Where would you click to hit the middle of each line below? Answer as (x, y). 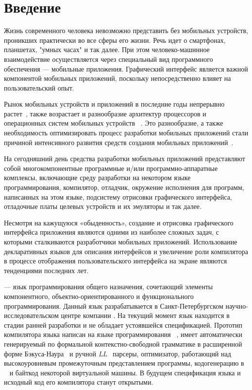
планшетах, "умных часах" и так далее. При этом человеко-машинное (107, 49)
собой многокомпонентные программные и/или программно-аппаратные (111, 168)
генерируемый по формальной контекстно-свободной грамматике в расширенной (123, 344)
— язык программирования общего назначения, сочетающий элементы (109, 287)
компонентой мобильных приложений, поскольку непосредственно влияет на (118, 78)
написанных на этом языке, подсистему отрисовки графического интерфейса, (118, 196)
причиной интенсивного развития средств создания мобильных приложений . (119, 142)
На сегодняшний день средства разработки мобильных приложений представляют (125, 158)
